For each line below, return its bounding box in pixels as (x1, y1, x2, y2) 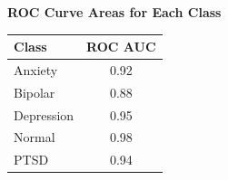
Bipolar (14, 82, 55, 101)
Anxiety (14, 60, 58, 79)
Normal (14, 128, 55, 147)
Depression (14, 105, 74, 124)
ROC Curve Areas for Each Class (7, 3, 222, 21)
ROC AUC (86, 37, 156, 56)
